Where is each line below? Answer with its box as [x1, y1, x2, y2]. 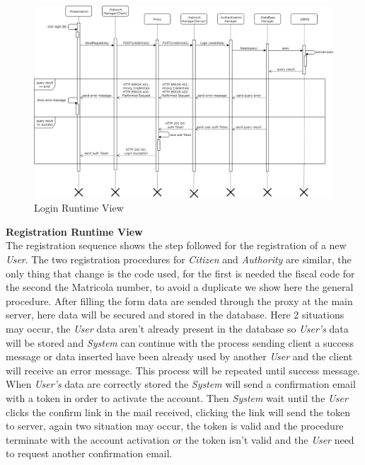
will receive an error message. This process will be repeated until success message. [6, 362, 361, 377]
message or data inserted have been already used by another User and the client [6, 349, 353, 364]
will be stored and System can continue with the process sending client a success [6, 335, 354, 350]
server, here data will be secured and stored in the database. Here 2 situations [6, 307, 344, 322]
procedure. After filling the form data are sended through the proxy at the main [6, 293, 353, 308]
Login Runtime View [34, 200, 124, 215]
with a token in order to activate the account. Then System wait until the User [6, 390, 348, 405]
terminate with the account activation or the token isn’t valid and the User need [6, 432, 354, 447]
